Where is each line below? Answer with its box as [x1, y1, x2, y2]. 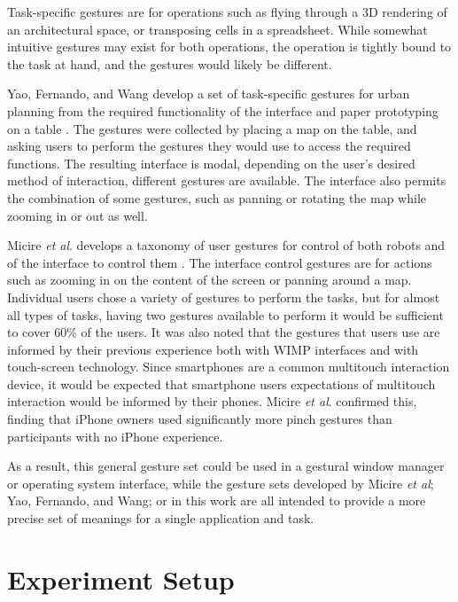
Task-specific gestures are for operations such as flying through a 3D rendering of [7, 3, 447, 20]
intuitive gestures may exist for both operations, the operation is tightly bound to [7, 37, 452, 56]
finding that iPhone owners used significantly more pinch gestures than [7, 410, 392, 428]
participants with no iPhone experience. [7, 426, 223, 445]
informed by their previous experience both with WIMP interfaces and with [7, 340, 419, 358]
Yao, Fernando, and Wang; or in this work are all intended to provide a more [7, 491, 426, 510]
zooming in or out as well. [7, 206, 148, 224]
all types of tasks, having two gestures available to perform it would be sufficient [7, 305, 444, 324]
